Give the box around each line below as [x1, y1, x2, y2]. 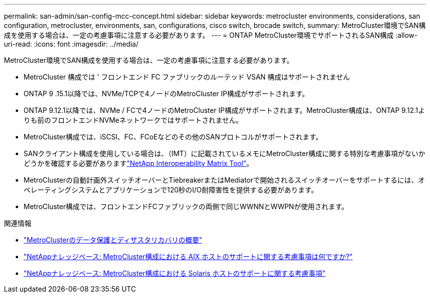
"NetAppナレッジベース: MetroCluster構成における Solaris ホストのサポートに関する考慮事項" [24, 269, 326, 277]
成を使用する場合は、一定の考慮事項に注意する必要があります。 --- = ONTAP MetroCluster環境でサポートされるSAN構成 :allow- [4, 31, 418, 39]
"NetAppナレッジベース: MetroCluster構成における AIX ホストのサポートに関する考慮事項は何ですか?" [24, 252, 353, 261]
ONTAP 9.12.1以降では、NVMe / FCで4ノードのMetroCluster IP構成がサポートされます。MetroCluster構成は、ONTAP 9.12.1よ [24, 106, 425, 114]
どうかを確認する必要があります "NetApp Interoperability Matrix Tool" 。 [24, 159, 254, 167]
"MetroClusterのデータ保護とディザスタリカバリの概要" [24, 236, 202, 244]
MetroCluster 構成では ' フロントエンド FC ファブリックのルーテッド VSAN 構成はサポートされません [24, 73, 350, 81]
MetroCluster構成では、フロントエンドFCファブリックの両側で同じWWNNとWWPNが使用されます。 [24, 202, 349, 211]
